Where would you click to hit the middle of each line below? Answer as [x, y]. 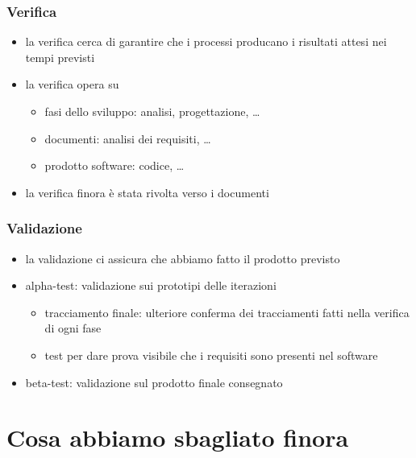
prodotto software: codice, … [114, 165]
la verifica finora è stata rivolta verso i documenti [147, 192]
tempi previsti [60, 57]
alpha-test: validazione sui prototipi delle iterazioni [151, 285]
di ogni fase [73, 328]
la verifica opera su [72, 84]
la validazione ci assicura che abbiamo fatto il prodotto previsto [183, 258]
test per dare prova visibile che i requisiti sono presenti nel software [211, 355]
